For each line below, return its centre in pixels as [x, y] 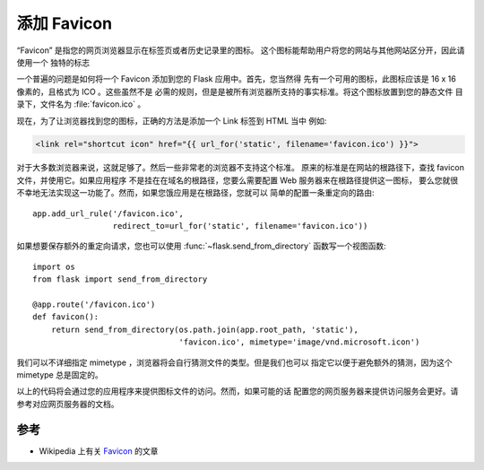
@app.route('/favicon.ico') [94, 304]
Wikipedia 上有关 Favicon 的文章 [99, 451]
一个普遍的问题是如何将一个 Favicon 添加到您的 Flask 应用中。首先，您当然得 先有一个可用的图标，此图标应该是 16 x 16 [236, 79]
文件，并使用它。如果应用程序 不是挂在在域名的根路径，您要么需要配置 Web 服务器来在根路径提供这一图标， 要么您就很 [238, 180]
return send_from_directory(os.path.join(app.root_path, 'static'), [204, 329]
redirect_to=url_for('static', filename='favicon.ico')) [240, 226]
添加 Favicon [64, 23]
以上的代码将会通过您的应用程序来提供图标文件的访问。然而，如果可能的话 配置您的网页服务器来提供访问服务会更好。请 [238, 391]
